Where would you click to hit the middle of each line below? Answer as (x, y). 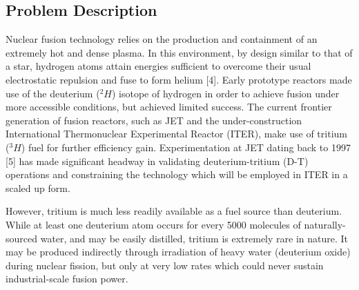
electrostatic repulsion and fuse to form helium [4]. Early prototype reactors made (179, 79)
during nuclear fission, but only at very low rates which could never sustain (165, 265)
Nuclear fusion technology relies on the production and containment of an (162, 39)
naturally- (325, 224)
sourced (22, 238)
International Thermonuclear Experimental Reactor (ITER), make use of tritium (176, 134)
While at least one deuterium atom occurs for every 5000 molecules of (153, 224)
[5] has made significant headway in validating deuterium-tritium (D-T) (157, 161)
